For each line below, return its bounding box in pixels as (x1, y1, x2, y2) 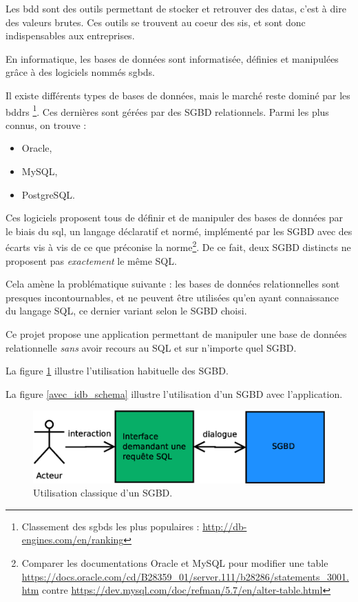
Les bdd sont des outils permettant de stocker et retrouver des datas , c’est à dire (6, 1, 346, 15)
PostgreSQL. (21, 187, 75, 201)
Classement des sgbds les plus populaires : (21, 519, 200, 533)
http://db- (202, 519, 247, 533)
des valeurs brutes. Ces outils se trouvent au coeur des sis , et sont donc (6, 14, 306, 29)
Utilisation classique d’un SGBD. (33, 485, 173, 500)
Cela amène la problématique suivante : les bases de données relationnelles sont (6, 277, 340, 291)
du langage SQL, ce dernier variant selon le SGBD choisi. (6, 303, 247, 318)
